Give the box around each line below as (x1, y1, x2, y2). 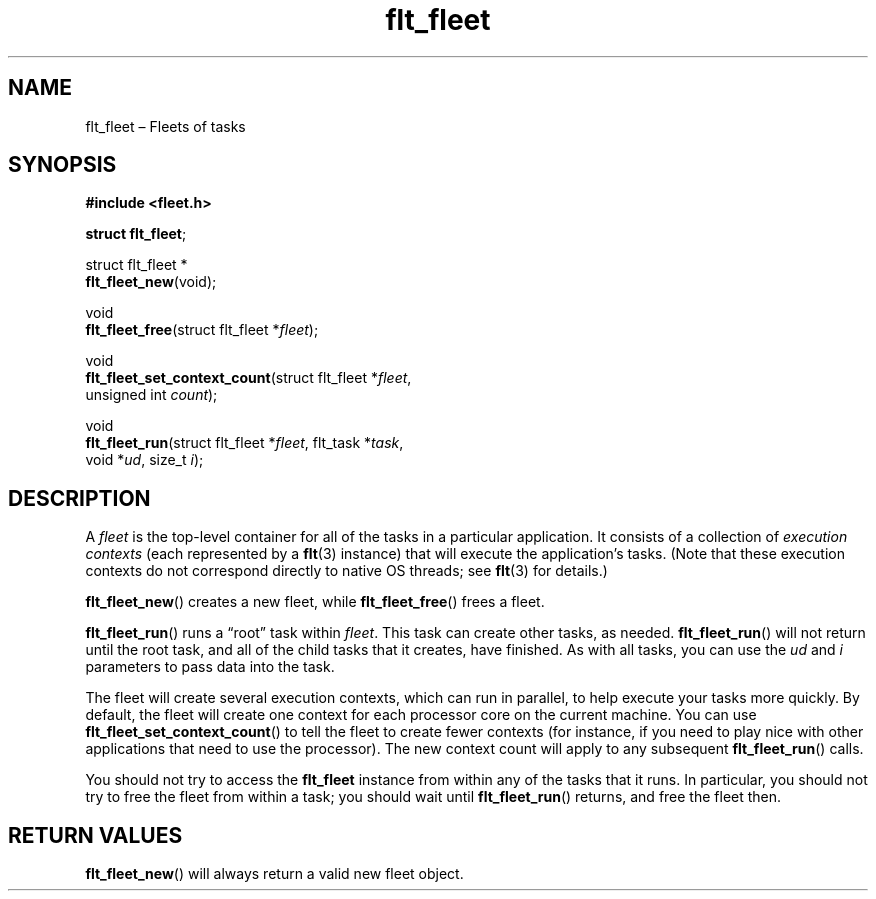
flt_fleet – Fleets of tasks (85, 117, 246, 135)
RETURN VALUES (8, 822, 183, 848)
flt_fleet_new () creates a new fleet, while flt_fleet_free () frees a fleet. (85, 593, 545, 611)
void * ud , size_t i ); (85, 451, 204, 469)
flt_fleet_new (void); (85, 273, 217, 291)
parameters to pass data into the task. (85, 658, 335, 676)
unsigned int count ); (85, 386, 218, 404)
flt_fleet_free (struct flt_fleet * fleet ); (85, 321, 319, 339)
